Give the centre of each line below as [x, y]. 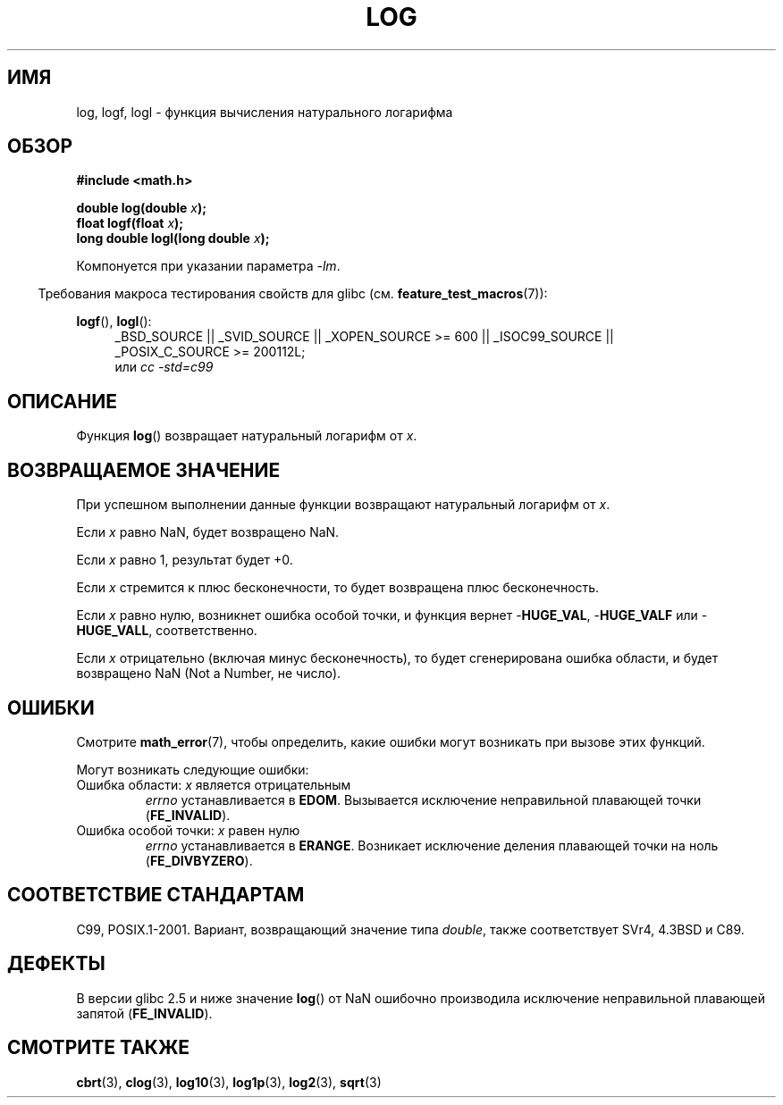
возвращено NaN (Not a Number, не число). [209, 674]
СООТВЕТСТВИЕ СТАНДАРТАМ [156, 895]
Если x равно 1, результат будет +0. [185, 560]
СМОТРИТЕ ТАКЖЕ [99, 1048]
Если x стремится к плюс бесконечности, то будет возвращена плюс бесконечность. [338, 588]
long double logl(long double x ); [173, 239]
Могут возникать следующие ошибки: [193, 769]
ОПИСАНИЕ [62, 401]
